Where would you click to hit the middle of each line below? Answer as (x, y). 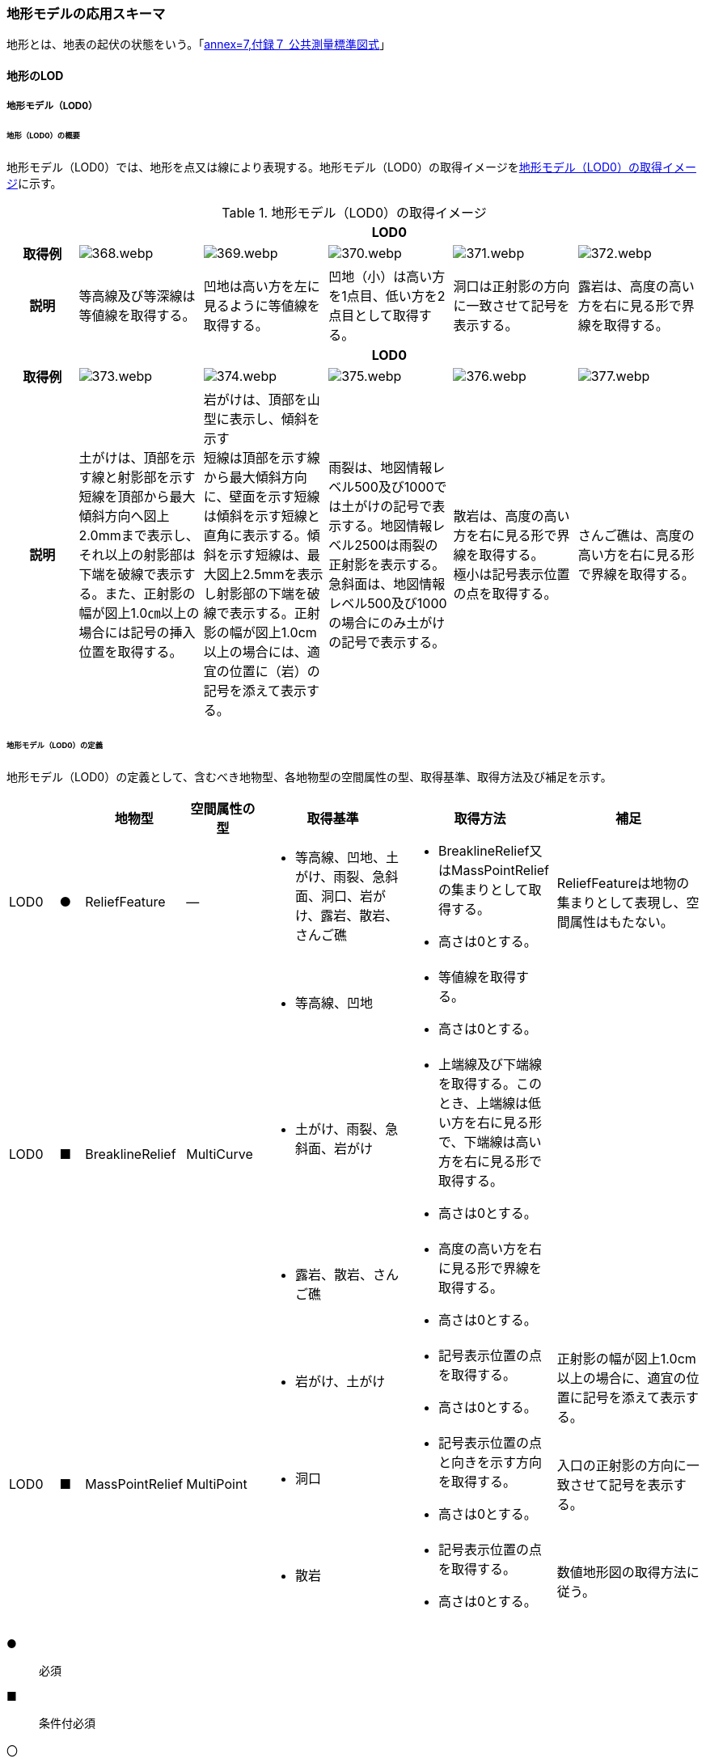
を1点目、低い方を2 (387, 296)
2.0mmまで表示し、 (139, 536)
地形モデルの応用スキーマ (86, 14)
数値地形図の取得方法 (621, 1572)
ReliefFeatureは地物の (623, 883)
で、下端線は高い (490, 1142)
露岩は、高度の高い (636, 287)
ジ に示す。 (34, 184)
